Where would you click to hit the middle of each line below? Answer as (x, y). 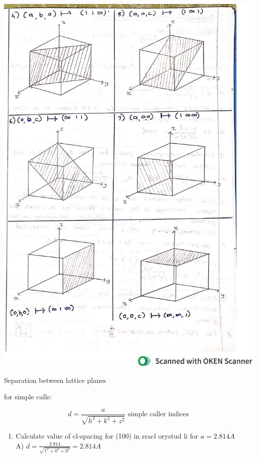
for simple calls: (28, 397)
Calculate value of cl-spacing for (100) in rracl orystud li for (107, 436)
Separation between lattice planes (55, 380)
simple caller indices (158, 414)
